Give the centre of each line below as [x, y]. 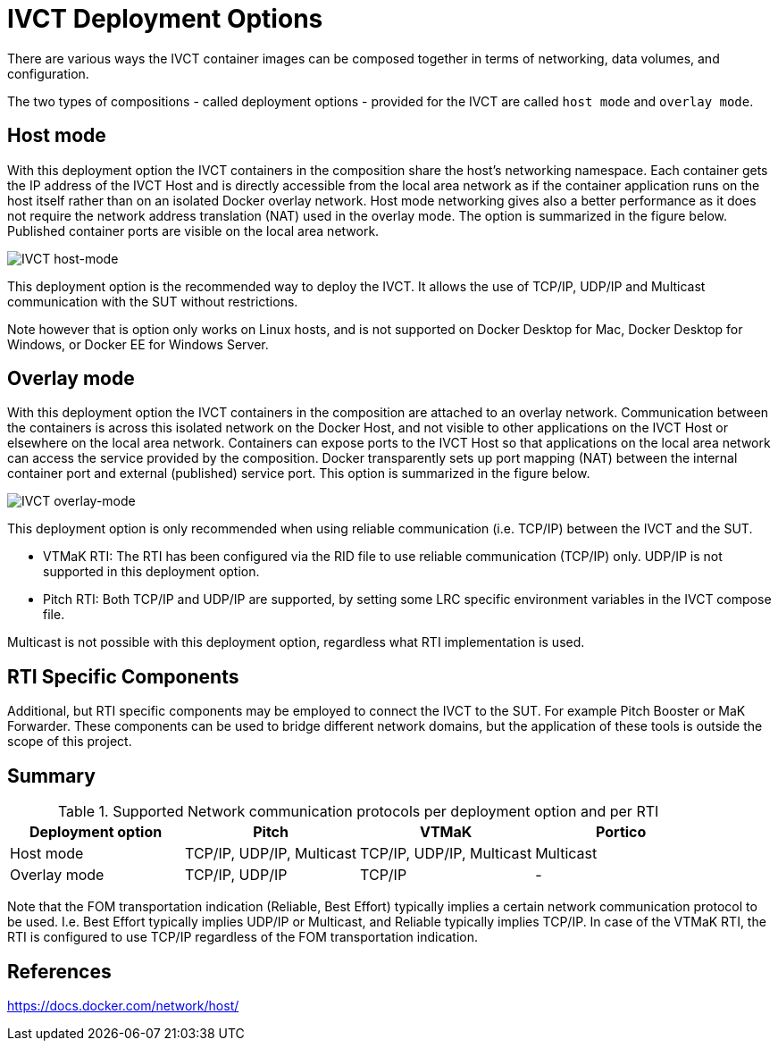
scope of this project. [70, 742]
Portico [621, 832]
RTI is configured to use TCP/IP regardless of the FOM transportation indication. [243, 937]
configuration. [48, 73]
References [59, 971]
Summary [51, 776]
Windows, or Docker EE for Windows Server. [138, 344]
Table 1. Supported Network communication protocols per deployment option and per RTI [358, 812]
